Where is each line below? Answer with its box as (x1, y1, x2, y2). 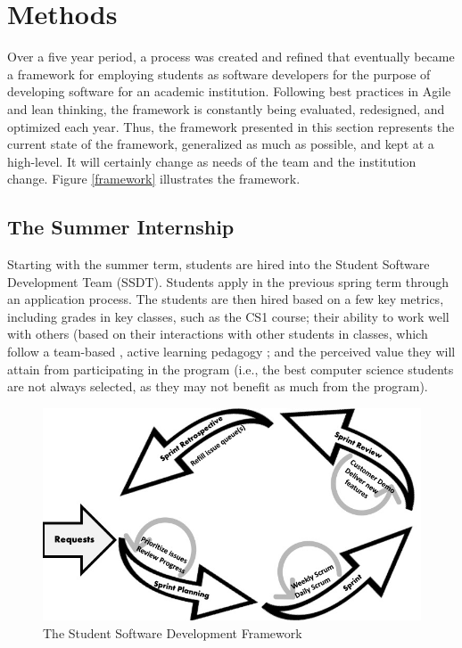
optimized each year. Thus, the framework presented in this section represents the (7, 117, 455, 135)
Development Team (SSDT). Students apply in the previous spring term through (7, 272, 450, 291)
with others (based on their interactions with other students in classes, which (7, 324, 428, 343)
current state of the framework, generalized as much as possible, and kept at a (7, 135, 434, 153)
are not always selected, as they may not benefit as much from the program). (7, 377, 428, 396)
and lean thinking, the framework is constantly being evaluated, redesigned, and (7, 99, 445, 118)
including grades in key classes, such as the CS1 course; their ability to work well (7, 307, 450, 325)
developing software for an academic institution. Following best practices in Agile (7, 82, 451, 101)
